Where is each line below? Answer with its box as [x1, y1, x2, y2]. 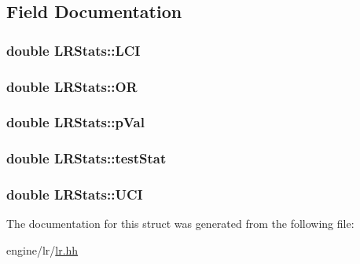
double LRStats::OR [6, 76, 138, 96]
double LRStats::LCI [6, 40, 141, 60]
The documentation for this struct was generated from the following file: [6, 215, 354, 232]
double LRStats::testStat [6, 148, 167, 168]
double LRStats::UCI [6, 185, 143, 204]
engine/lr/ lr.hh [6, 241, 79, 258]
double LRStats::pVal [6, 112, 145, 132]
